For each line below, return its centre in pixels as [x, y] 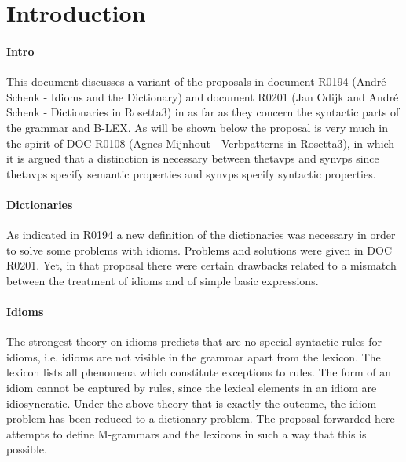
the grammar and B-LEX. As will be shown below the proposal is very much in [197, 127]
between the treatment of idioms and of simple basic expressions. [163, 280]
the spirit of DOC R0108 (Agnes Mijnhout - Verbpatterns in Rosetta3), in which [201, 143]
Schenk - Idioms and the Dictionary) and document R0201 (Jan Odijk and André [203, 96]
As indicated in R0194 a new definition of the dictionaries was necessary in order [201, 235]
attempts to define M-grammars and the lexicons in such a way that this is [187, 433]
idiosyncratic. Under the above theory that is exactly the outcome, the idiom [192, 403]
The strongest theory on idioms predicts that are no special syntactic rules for [194, 341]
